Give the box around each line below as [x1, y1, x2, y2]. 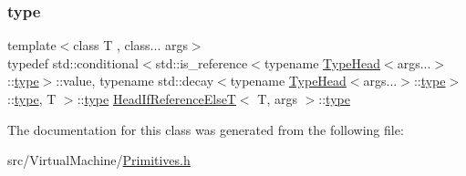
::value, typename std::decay [56, 71, 214, 90]
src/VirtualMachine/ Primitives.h [7, 150, 191, 170]
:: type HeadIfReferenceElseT [77, 89, 236, 108]
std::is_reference [155, 53, 248, 72]
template [7, 36, 57, 55]
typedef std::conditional [7, 53, 140, 72]
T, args [257, 89, 297, 108]
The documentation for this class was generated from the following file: [7, 119, 404, 139]
